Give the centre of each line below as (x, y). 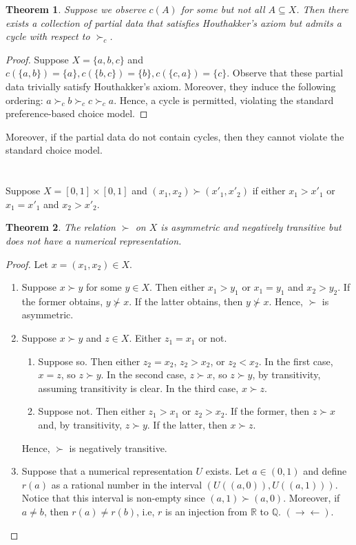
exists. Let (227, 471)
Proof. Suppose (37, 59)
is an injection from (207, 512)
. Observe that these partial (285, 73)
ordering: (24, 100)
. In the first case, (296, 361)
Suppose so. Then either (89, 361)
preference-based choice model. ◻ (77, 113)
